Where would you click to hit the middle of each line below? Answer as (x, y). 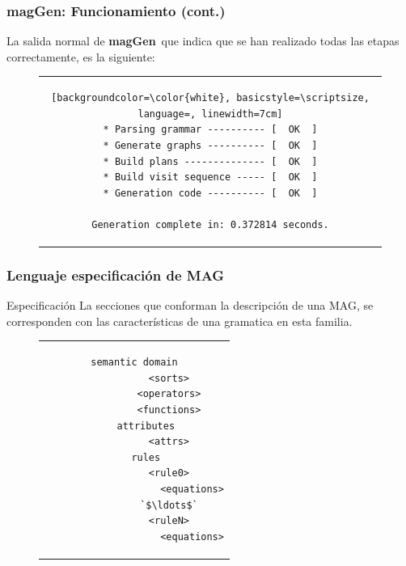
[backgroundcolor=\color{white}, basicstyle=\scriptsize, (210, 98)
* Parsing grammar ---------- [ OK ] (210, 130)
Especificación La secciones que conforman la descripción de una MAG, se (190, 305)
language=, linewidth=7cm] (210, 114)
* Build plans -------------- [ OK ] (210, 161)
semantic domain (134, 363)
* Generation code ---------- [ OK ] (210, 193)
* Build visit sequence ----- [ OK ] (210, 177)
